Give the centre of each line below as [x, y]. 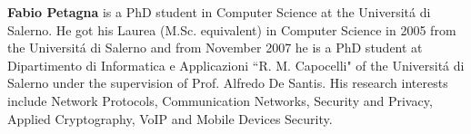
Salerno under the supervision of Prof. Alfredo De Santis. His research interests [228, 83]
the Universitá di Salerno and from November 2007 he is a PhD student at [215, 48]
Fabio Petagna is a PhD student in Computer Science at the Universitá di [219, 12]
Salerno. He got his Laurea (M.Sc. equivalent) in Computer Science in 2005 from [232, 29]
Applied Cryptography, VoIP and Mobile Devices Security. [170, 118]
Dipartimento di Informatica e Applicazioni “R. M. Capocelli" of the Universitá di [236, 65]
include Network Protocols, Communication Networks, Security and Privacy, [220, 100]
